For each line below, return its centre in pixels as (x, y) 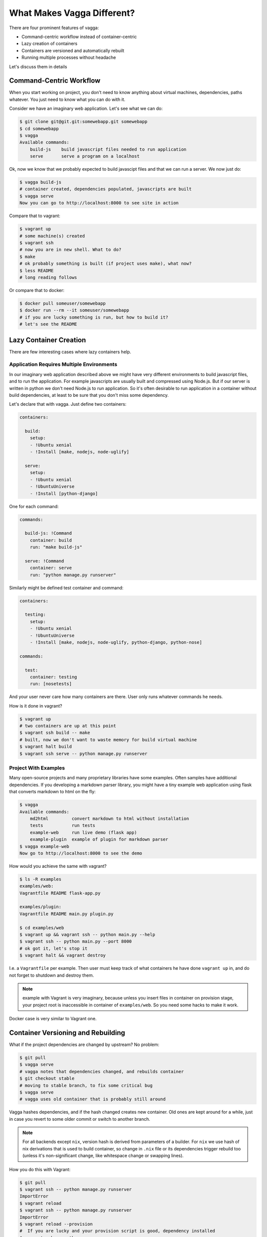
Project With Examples (37, 768)
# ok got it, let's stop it (53, 948)
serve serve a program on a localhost (85, 156)
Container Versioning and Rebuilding (67, 1032)
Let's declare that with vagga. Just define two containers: (68, 404)
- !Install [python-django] (64, 493)
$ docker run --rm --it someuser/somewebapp (74, 310)
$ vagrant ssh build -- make (55, 733)
